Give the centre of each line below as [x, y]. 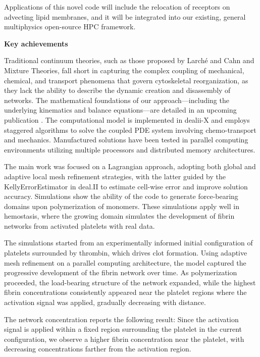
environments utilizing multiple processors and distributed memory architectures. [130, 149]
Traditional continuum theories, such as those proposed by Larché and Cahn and [129, 60]
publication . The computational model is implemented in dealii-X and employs [127, 119]
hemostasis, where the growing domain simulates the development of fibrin [119, 216]
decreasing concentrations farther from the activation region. [98, 349]
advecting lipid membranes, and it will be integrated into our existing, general [125, 16]
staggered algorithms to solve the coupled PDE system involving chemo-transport [130, 130]
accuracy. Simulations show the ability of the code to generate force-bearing [121, 196]
